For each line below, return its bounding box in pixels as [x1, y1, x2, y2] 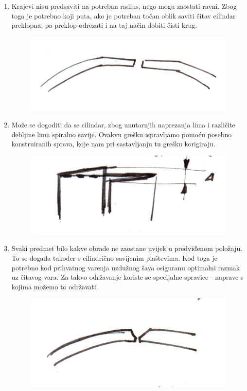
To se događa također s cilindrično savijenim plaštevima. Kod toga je [11, 252, 217, 263]
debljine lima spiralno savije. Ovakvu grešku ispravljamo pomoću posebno [11, 129, 232, 139]
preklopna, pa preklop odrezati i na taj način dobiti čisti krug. [11, 20, 197, 30]
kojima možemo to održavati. [11, 281, 98, 291]
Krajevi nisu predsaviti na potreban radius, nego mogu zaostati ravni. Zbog [11, 1, 237, 11]
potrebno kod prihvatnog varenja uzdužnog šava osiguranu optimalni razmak [11, 262, 240, 272]
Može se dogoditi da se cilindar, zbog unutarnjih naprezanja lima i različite [11, 120, 235, 130]
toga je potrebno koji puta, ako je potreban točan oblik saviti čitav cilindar [11, 10, 236, 20]
